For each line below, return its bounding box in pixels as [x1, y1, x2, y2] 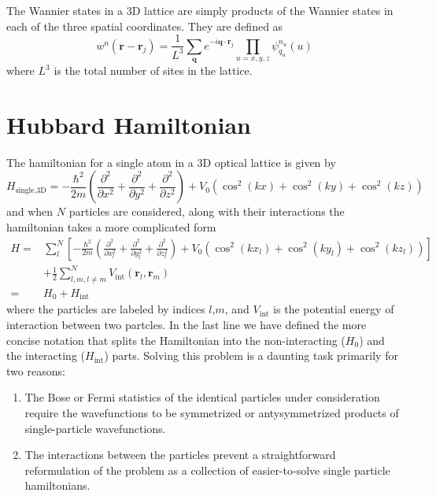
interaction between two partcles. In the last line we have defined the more [6, 316, 367, 332]
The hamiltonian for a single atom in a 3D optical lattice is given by [6, 154, 336, 170]
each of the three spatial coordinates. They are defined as [6, 17, 283, 34]
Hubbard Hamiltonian [6, 108, 251, 140]
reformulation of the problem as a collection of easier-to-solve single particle [24, 461, 390, 478]
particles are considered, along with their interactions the [68, 203, 345, 220]
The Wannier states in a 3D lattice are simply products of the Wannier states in [6, 2, 394, 18]
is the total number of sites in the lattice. [54, 62, 253, 79]
